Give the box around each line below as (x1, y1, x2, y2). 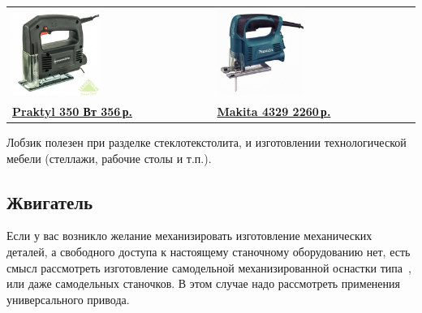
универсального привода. (6, 290, 130, 307)
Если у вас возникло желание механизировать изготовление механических (6, 227, 372, 244)
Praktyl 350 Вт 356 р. (12, 102, 132, 119)
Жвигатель (6, 189, 93, 214)
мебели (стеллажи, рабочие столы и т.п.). (6, 149, 212, 166)
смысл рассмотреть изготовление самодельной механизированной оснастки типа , (6, 259, 411, 276)
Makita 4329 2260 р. (217, 102, 331, 119)
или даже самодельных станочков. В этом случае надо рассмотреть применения (6, 275, 400, 292)
